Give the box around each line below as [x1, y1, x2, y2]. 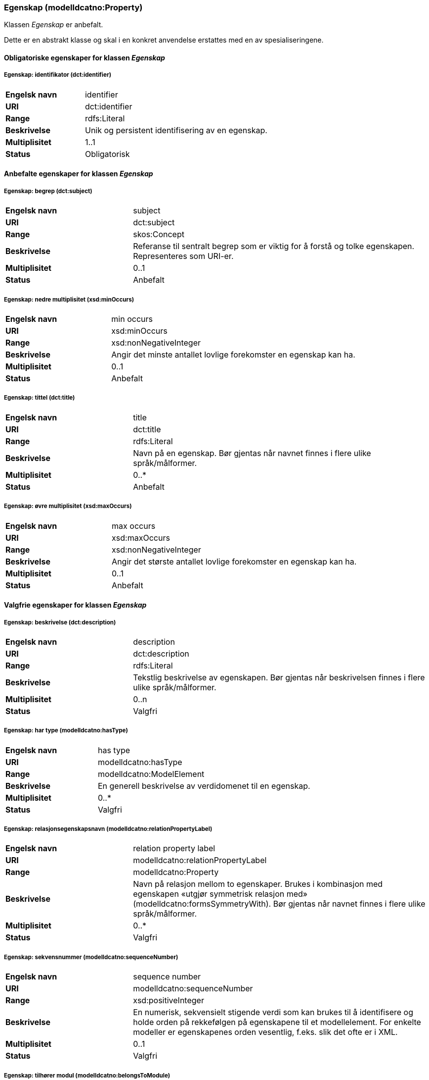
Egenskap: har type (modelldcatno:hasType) [4, 727, 128, 734]
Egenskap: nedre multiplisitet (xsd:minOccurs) [4, 296, 134, 303]
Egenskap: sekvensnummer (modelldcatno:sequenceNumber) [4, 953, 178, 961]
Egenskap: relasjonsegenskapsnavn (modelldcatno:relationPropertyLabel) [4, 825, 213, 833]
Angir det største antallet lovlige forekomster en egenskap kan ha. [112, 556, 357, 566]
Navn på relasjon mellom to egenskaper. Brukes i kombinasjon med [133, 879, 383, 889]
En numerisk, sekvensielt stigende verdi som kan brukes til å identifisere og [133, 1007, 413, 1018]
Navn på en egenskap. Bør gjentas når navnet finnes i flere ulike [133, 448, 371, 458]
